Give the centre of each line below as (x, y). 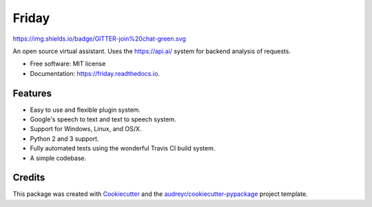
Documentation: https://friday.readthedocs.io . (95, 73)
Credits (29, 178)
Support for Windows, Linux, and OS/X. (86, 129)
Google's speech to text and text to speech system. (103, 119)
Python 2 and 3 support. (64, 139)
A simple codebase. (58, 158)
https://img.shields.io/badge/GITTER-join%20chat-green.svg (99, 39)
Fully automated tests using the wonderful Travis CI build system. (123, 148)
